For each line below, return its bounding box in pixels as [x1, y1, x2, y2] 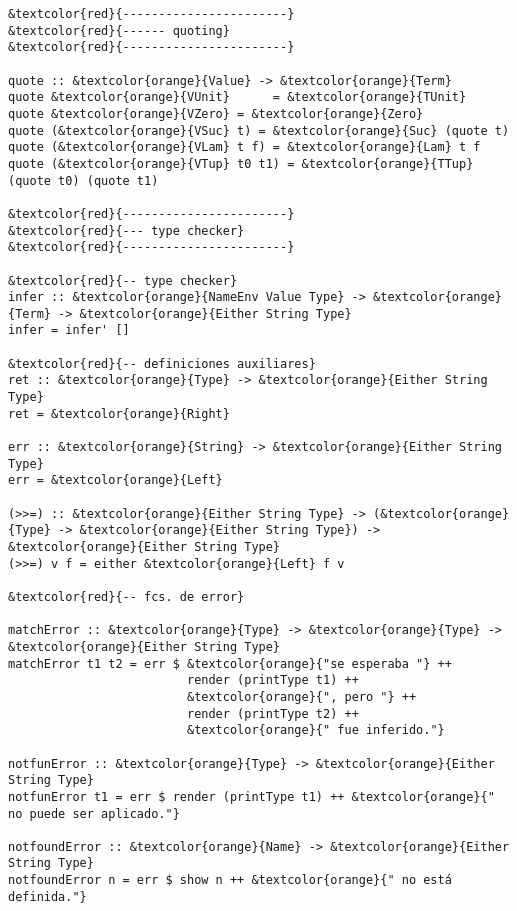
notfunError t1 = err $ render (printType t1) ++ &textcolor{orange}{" [8, 789, 495, 804]
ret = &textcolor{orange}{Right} [8, 406, 230, 421]
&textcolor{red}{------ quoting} [8, 23, 230, 38]
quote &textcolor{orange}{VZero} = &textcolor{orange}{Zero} [8, 106, 424, 121]
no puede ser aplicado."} [8, 806, 180, 821]
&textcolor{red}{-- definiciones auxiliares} [8, 356, 316, 371]
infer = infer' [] [8, 323, 130, 338]
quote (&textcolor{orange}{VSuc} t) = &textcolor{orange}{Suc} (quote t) [8, 123, 510, 138]
